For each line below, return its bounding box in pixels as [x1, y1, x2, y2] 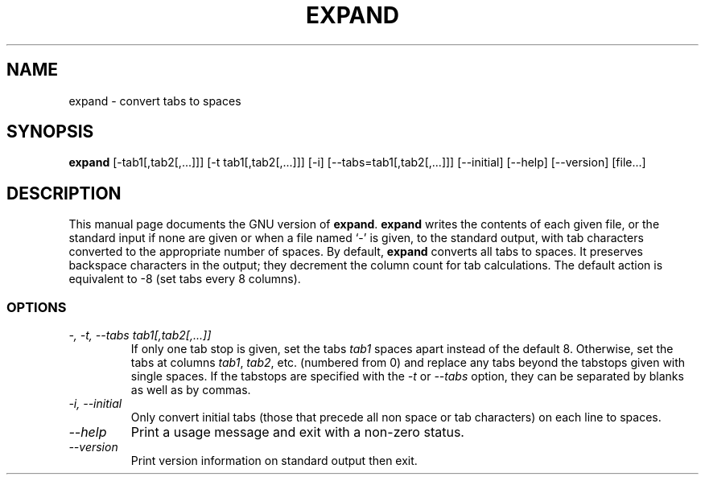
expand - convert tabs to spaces [68, 93, 241, 108]
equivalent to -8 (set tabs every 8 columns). [68, 272, 301, 286]
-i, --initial [68, 397, 122, 411]
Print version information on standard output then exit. [130, 454, 418, 468]
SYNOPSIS [6, 121, 94, 142]
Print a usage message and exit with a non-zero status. [130, 424, 464, 441]
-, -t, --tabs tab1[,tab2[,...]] [68, 328, 212, 343]
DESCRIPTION [6, 183, 122, 203]
